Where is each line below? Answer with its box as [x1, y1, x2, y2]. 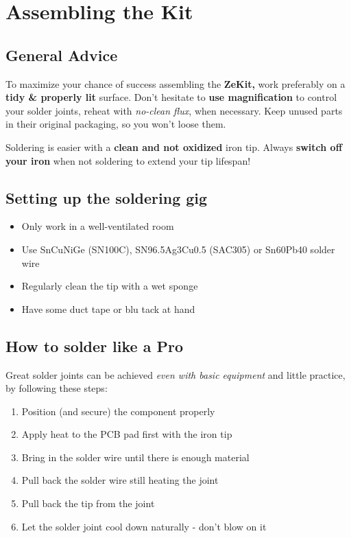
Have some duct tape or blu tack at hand [21, 301, 195, 316]
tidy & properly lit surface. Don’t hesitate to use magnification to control [5, 90, 337, 104]
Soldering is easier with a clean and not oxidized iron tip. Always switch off [5, 139, 343, 154]
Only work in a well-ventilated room [21, 219, 174, 233]
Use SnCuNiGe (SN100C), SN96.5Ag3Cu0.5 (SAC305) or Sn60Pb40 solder [21, 242, 335, 256]
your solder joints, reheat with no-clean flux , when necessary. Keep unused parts [5, 103, 343, 117]
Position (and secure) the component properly [21, 403, 215, 418]
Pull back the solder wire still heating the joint [21, 473, 219, 487]
